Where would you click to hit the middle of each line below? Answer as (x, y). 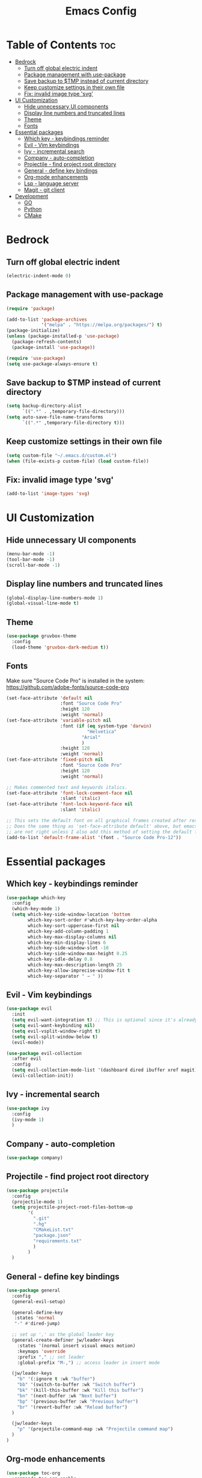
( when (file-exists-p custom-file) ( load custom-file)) (78, 461)
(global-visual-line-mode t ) (43, 603)
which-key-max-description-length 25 (75, 965)
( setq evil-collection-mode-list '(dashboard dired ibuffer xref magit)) (106, 1070)
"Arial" (91, 737)
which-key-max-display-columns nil (72, 937)
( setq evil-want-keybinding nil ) (54, 1026)
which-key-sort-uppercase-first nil (74, 926)
